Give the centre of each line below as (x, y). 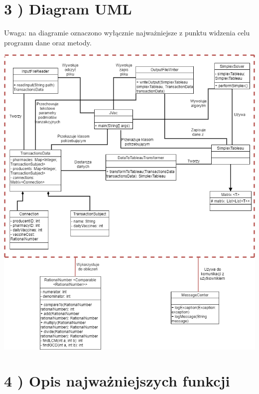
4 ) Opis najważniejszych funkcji (117, 381)
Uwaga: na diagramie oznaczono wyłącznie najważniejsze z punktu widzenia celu (127, 33)
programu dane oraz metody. (48, 42)
